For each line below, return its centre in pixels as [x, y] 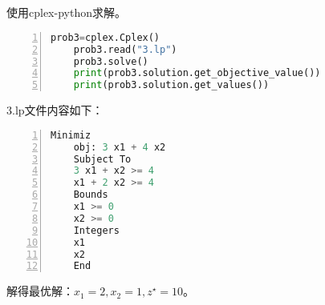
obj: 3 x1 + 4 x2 [120, 147]
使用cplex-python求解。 [66, 12]
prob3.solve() [111, 61]
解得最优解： [40, 291]
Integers [96, 230]
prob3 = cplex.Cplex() [106, 37]
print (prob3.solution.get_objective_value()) [197, 73]
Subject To [102, 159]
